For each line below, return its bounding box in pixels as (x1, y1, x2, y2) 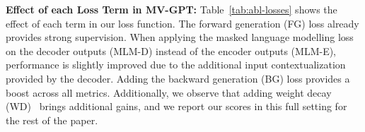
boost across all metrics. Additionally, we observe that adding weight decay (6, 85, 332, 100)
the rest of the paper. (6, 112, 98, 127)
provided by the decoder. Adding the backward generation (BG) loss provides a (6, 71, 350, 85)
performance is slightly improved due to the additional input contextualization (6, 57, 346, 72)
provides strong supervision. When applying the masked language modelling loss (6, 30, 354, 44)
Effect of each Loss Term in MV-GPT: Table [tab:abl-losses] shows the (6, 2, 337, 16)
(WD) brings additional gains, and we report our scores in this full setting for (6, 99, 347, 114)
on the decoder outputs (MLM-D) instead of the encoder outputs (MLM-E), (6, 43, 337, 58)
